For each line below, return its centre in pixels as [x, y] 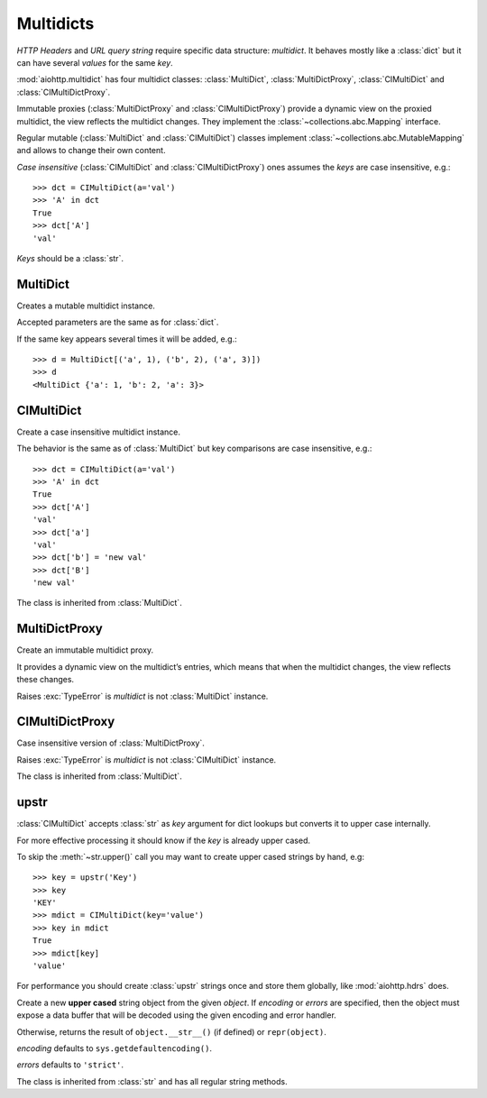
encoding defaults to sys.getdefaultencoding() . [114, 1048]
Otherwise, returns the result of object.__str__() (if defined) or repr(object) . [171, 1031]
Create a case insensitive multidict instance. [98, 432]
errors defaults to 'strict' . [70, 1065]
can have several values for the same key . [95, 62]
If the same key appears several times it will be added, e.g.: [127, 339]
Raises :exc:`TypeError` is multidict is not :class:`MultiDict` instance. [142, 696]
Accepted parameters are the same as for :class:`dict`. [118, 322]
